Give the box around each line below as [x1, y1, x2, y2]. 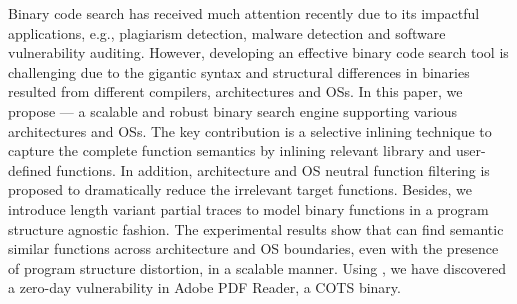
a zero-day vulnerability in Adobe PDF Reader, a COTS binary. [8, 277, 401, 298]
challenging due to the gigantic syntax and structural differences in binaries [8, 61, 470, 82]
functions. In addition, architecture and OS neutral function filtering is [56, 159, 490, 180]
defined [8, 159, 52, 180]
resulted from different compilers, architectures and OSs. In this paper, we [8, 81, 463, 102]
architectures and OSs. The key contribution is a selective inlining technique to [8, 120, 492, 141]
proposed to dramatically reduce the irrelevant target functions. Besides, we [8, 179, 472, 200]
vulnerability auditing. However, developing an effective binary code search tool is [8, 42, 509, 63]
